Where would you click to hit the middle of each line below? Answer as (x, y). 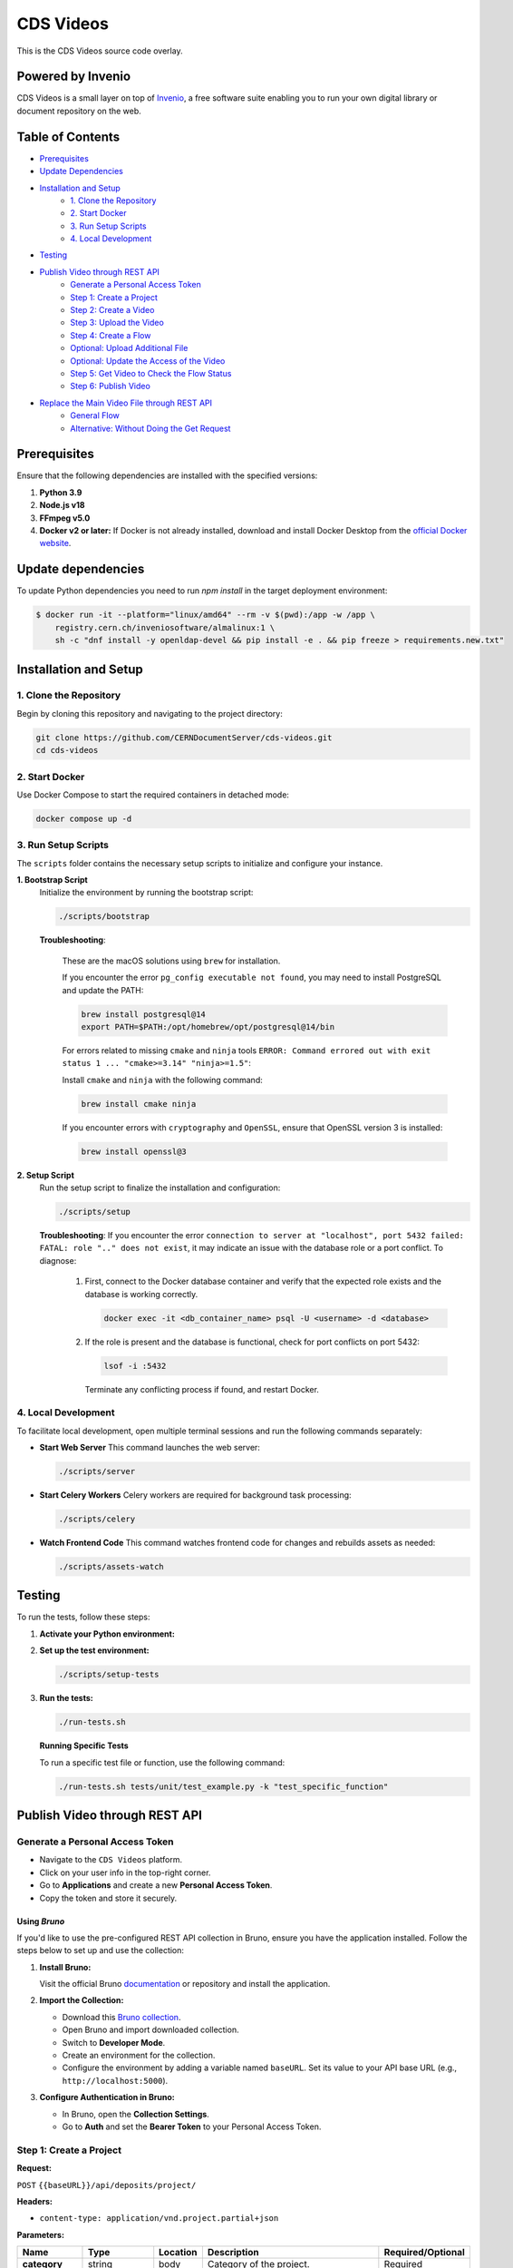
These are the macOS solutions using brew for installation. (171, 961)
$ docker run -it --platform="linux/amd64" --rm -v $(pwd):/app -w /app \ (206, 615)
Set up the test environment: (94, 1650)
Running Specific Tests (84, 1745)
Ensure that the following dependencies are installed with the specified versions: (167, 475)
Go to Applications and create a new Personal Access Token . (156, 1885)
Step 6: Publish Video (111, 386)
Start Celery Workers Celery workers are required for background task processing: (196, 1495)
